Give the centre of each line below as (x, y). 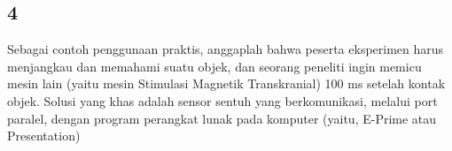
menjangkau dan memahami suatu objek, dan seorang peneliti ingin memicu (214, 66)
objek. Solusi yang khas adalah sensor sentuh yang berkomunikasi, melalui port (222, 100)
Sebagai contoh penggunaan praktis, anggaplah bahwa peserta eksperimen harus (226, 49)
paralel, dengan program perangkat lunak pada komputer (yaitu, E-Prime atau (222, 118)
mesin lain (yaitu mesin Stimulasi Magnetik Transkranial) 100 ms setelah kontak (226, 83)
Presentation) (44, 136)
